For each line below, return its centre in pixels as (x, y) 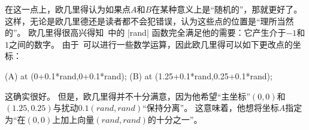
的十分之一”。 (175, 119)
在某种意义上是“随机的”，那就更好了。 (227, 9)
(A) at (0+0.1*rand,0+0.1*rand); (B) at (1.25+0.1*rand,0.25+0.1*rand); (139, 75)
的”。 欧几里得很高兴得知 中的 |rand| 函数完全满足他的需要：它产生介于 (146, 32)
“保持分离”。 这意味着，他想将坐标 (210, 108)
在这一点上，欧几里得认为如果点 (68, 9)
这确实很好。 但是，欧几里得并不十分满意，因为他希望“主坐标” (128, 96)
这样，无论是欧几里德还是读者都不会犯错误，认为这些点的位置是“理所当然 (149, 21)
